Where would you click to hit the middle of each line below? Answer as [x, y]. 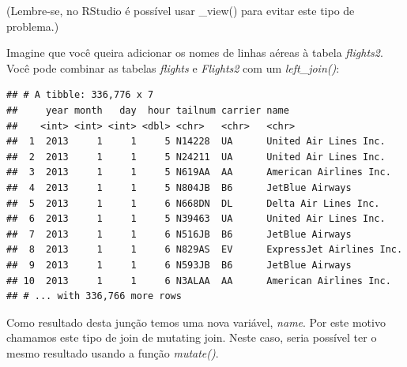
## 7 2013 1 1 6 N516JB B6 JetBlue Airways [179, 234]
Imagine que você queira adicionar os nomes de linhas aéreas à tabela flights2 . [195, 52]
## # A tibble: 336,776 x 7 [80, 95]
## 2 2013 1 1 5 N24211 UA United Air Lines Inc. [196, 157]
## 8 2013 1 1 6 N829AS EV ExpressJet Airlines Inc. [205, 250]
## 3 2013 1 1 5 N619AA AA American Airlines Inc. [199, 172]
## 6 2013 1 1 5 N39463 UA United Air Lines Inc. [196, 219]
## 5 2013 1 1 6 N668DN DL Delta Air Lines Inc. [193, 203]
